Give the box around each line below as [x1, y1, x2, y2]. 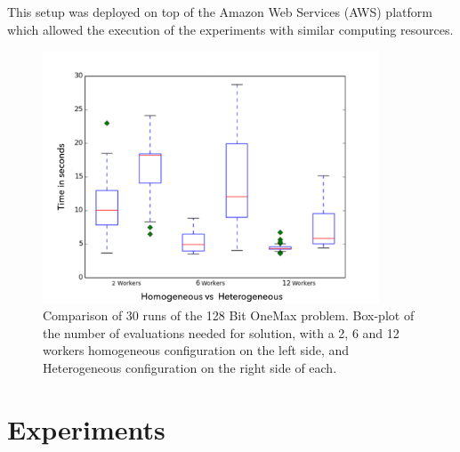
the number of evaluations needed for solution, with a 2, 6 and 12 [43, 323, 399, 342]
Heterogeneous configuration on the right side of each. [43, 359, 337, 377]
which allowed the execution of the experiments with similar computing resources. [7, 20, 454, 38]
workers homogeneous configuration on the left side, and [43, 341, 350, 359]
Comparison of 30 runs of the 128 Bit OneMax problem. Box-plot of [43, 306, 415, 325]
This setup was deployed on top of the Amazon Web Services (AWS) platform [7, 3, 432, 20]
